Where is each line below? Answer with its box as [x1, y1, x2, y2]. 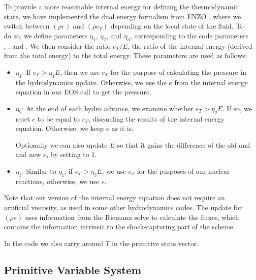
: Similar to [22, 165, 56, 176]
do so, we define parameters [4, 30, 88, 40]
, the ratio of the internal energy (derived [128, 40, 252, 51]
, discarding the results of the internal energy [88, 113, 224, 124]
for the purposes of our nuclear [137, 165, 230, 176]
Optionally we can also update [15, 139, 108, 150]
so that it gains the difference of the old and [117, 139, 250, 150]
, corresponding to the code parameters [130, 30, 249, 40]
